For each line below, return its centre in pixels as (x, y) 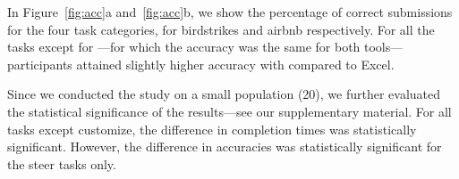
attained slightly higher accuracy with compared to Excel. (235, 64)
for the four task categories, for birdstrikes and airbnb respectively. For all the (221, 29)
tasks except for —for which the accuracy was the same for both (184, 47)
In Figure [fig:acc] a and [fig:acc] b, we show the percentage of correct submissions (230, 12)
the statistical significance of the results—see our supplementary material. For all (229, 111)
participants (40, 64)
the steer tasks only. (62, 163)
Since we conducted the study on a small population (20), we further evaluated (224, 94)
